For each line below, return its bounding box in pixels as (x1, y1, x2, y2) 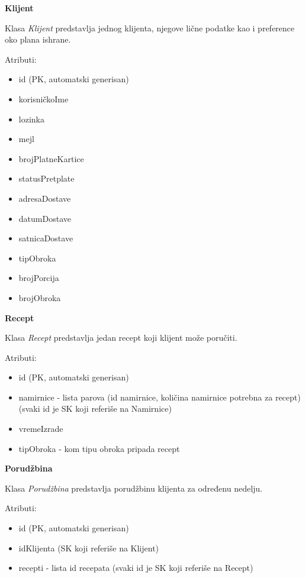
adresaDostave (18, 192, 71, 204)
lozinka (18, 112, 44, 125)
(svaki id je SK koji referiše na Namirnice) (18, 402, 172, 415)
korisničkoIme (18, 92, 69, 105)
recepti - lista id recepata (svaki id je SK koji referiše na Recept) (18, 561, 253, 574)
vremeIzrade (18, 422, 63, 435)
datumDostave (18, 212, 71, 224)
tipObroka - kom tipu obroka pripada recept (18, 442, 180, 454)
